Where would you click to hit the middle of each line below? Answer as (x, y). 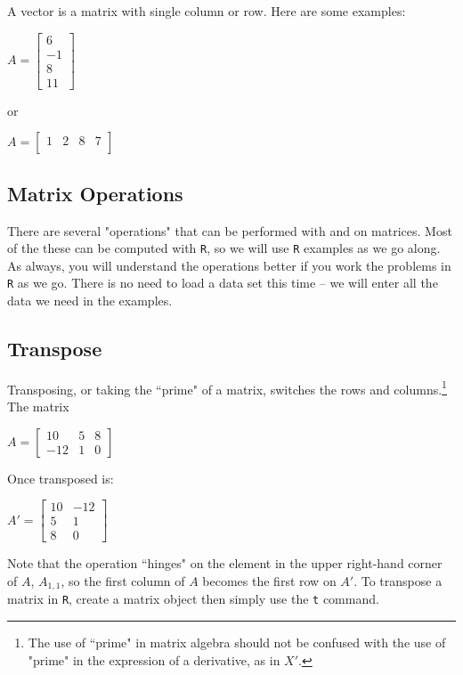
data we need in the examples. (90, 301)
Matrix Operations (95, 193)
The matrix (38, 407)
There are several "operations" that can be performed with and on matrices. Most (230, 230)
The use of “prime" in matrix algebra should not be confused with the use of (237, 642)
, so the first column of (123, 580)
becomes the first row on (269, 580)
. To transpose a (398, 580)
